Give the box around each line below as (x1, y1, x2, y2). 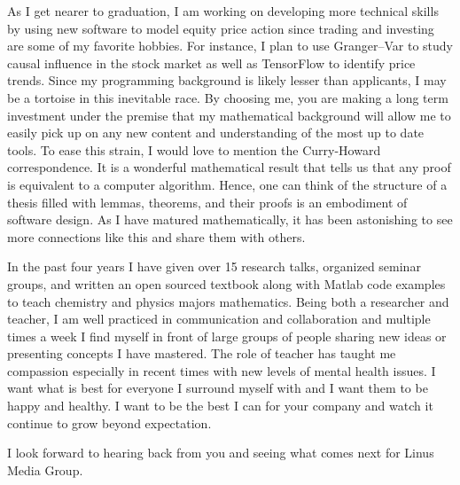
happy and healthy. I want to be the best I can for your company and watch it (7, 396, 433, 415)
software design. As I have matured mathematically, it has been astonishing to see (7, 210, 453, 229)
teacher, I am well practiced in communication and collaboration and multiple (7, 309, 431, 328)
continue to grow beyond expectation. (7, 413, 212, 432)
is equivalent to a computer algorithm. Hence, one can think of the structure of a (7, 175, 448, 193)
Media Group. (7, 460, 83, 479)
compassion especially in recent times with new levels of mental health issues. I (7, 361, 436, 379)
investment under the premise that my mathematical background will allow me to (7, 106, 451, 124)
